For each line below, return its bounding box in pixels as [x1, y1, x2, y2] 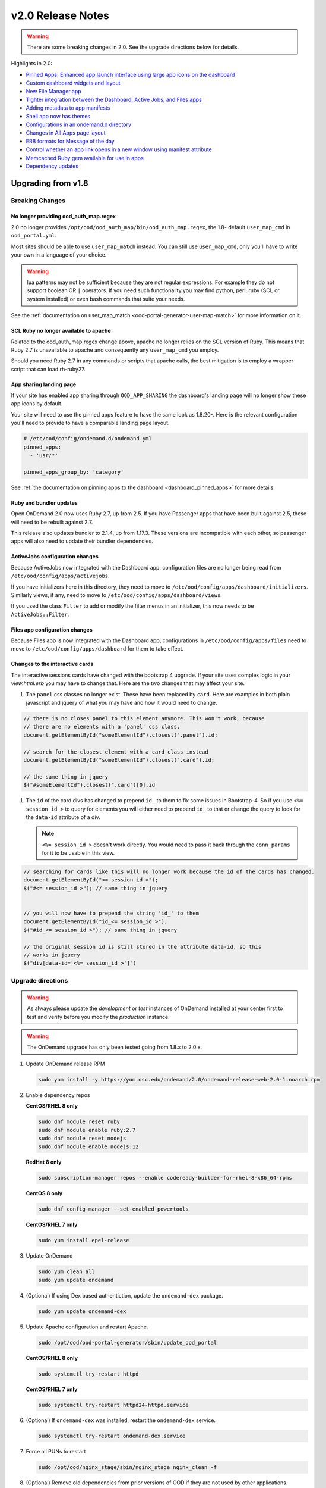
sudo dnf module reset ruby [38, 1118, 120, 1125]
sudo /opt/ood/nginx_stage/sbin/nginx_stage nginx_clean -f [38, 1464, 217, 1471]
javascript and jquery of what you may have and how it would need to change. [26, 699, 217, 707]
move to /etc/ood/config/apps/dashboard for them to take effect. [11, 645, 184, 652]
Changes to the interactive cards [11, 661, 94, 668]
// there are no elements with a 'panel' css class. [23, 723, 181, 730]
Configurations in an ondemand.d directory [26, 121, 132, 128]
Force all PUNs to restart [26, 1448, 86, 1455]
